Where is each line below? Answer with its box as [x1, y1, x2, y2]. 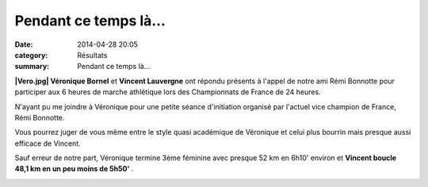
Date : [14, 40, 33, 49]
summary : [14, 62, 50, 71]
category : [14, 50, 48, 59]
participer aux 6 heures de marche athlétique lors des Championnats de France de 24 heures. [14, 87, 321, 97]
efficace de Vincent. [14, 139, 81, 148]
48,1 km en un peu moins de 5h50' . [14, 164, 134, 174]
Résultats [77, 50, 108, 59]
